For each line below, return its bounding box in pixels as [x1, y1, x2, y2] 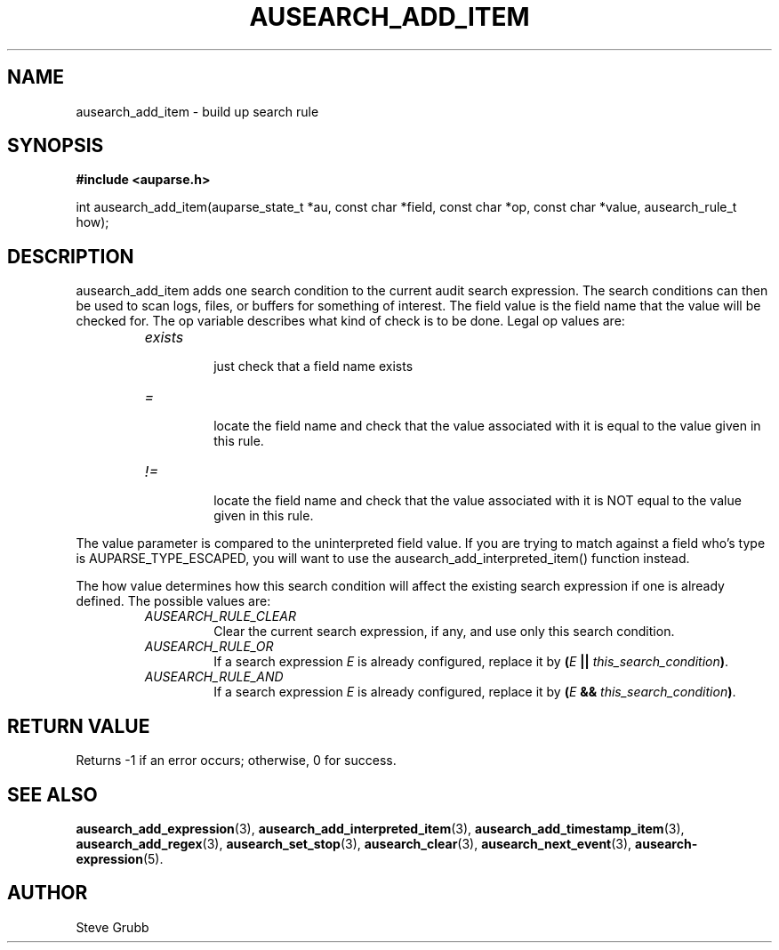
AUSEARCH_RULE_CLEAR [144, 608, 296, 624]
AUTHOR [7, 882, 88, 905]
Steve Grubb [76, 919, 149, 935]
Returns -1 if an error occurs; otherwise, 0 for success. [76, 753, 397, 769]
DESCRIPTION [7, 245, 134, 268]
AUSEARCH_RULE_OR [144, 639, 274, 655]
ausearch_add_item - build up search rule [76, 103, 319, 119]
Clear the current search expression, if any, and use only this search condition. [213, 624, 675, 640]
